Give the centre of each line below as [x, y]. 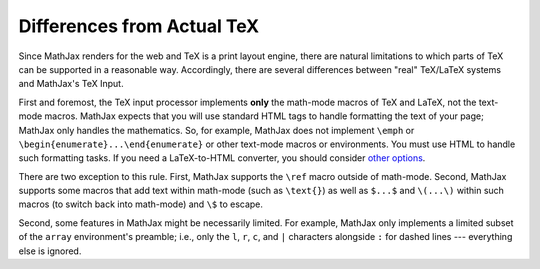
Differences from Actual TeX [139, 26]
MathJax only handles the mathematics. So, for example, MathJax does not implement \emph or [216, 130]
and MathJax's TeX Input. [71, 84]
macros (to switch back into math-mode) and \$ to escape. [141, 204]
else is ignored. [50, 251]
